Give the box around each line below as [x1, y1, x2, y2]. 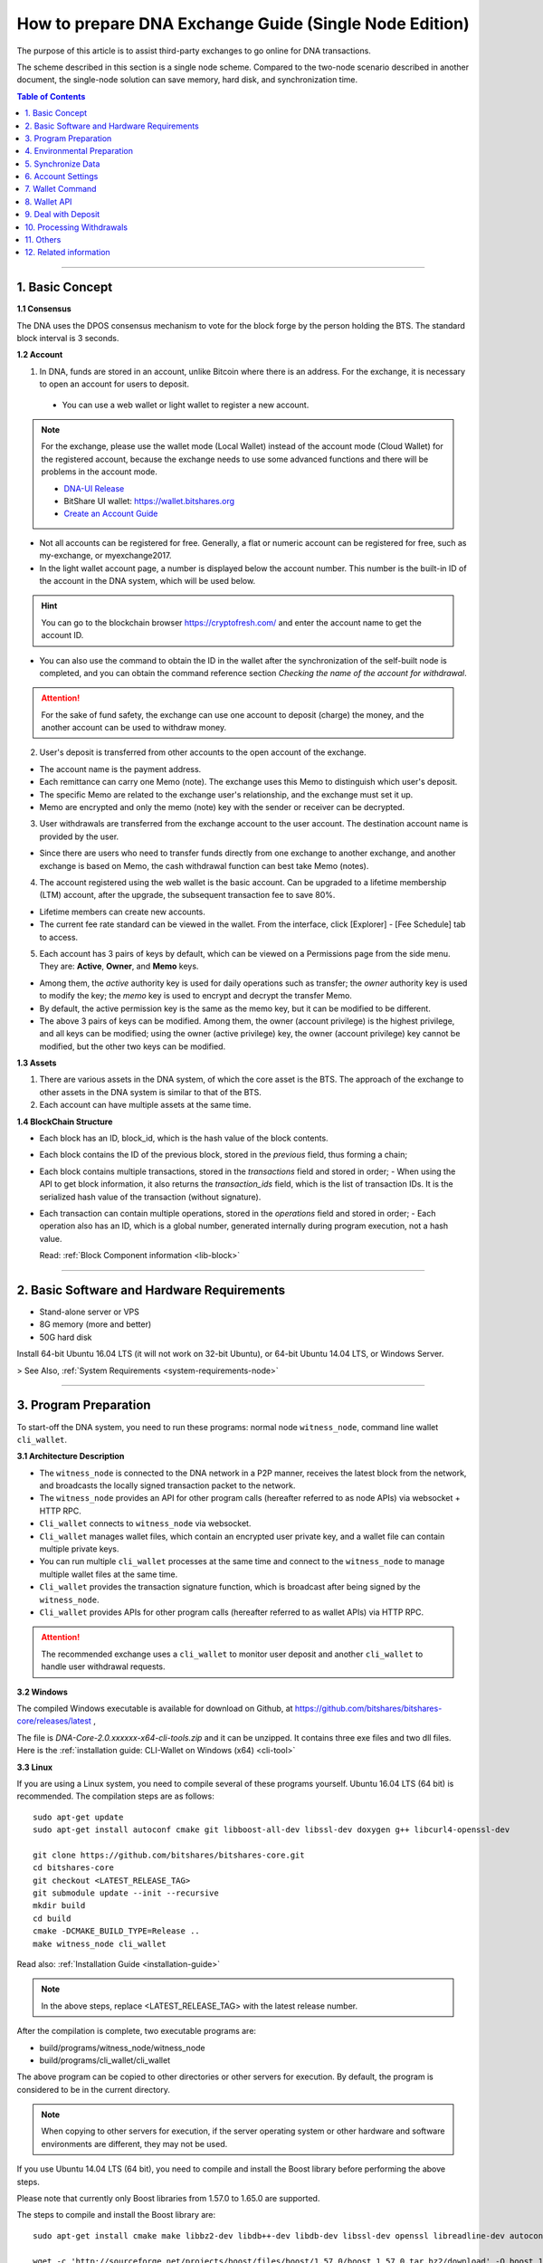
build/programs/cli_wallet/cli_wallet [39, 2055, 171, 2066]
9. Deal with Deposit [24, 209, 100, 220]
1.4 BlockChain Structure [16, 1116, 113, 1127]
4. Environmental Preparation [24, 146, 134, 157]
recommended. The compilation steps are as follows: [16, 1790, 214, 1801]
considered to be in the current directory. [16, 2084, 171, 2095]
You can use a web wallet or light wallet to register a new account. [62, 399, 310, 410]
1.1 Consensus [16, 303, 71, 314]
